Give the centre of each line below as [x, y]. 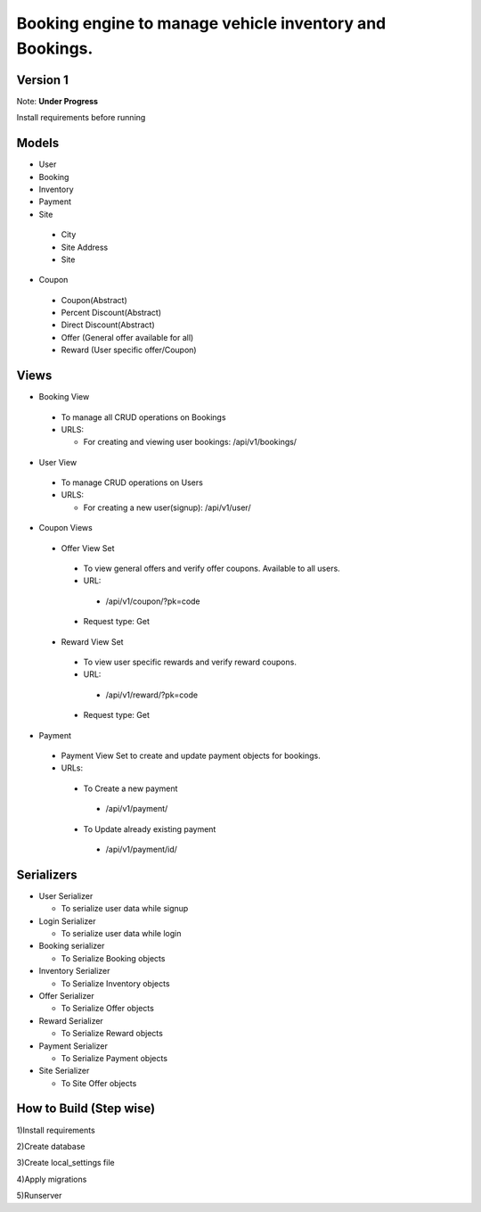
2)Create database [51, 1146]
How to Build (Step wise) [86, 1109]
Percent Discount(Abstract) [111, 313]
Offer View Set [88, 548]
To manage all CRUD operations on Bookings [143, 417]
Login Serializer [68, 921]
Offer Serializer [67, 995]
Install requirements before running [81, 118]
